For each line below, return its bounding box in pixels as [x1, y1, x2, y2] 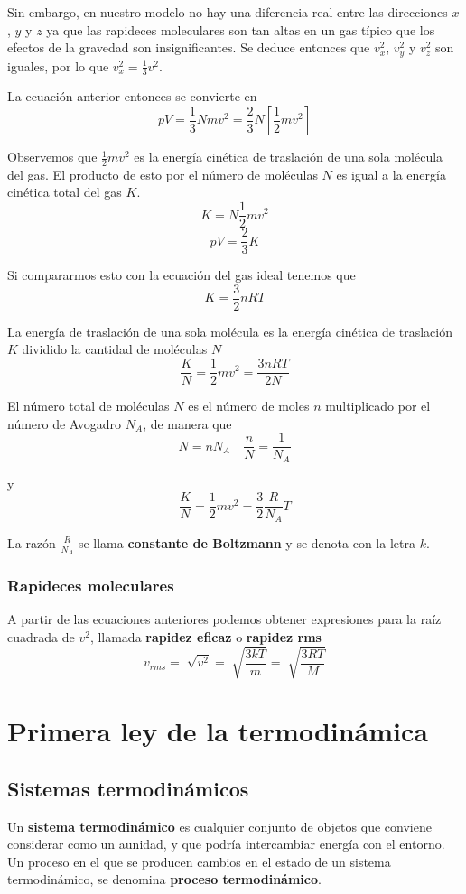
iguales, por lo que [7, 56, 109, 75]
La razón [7, 533, 56, 552]
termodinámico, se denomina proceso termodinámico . [7, 870, 322, 889]
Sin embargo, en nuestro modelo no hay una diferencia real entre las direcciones [7, 3, 448, 21]
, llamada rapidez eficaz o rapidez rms [89, 627, 322, 646]
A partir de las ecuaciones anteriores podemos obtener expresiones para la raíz [7, 610, 442, 629]
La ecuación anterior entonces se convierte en [7, 87, 257, 106]
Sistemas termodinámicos [7, 774, 249, 802]
